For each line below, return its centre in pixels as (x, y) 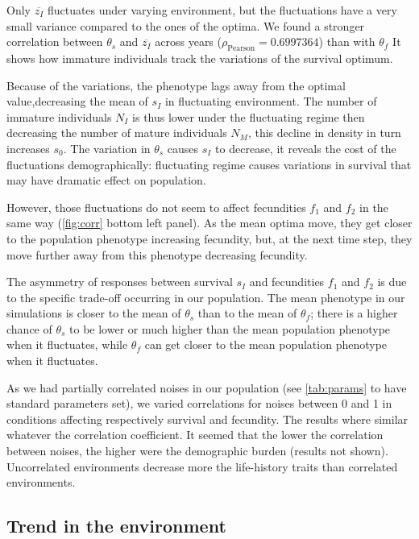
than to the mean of (247, 313)
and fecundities (287, 282)
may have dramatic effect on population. (106, 180)
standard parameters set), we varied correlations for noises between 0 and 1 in (199, 403)
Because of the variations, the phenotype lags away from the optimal (176, 85)
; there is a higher (354, 313)
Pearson (241, 48)
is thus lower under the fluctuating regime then (249, 116)
